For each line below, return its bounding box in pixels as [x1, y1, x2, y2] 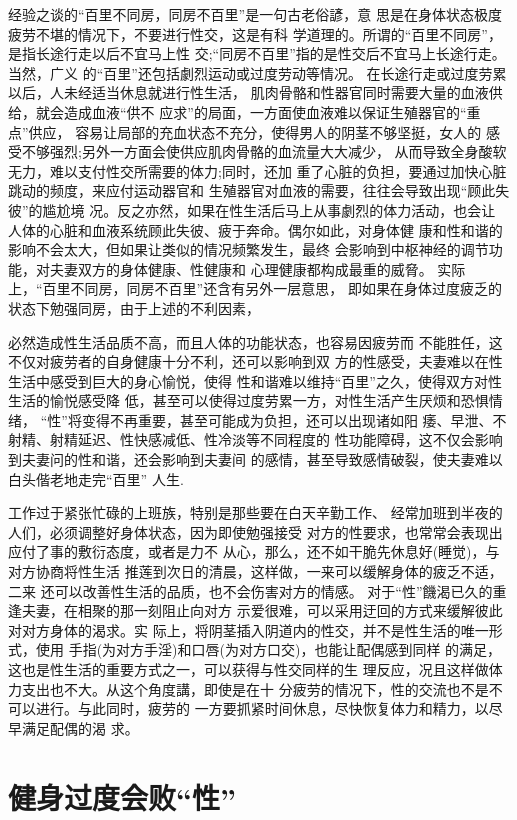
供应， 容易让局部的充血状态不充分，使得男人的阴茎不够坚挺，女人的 [28, 121, 482, 142]
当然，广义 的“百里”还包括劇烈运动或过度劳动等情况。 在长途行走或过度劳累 [8, 62, 507, 83]
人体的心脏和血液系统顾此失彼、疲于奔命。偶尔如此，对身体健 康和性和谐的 [8, 219, 503, 240]
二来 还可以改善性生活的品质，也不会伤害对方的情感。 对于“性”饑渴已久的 [8, 580, 493, 601]
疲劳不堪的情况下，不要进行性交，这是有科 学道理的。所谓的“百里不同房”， [8, 23, 502, 44]
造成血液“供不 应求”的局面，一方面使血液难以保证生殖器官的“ [63, 101, 467, 122]
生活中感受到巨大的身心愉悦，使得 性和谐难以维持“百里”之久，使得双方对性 [8, 370, 502, 391]
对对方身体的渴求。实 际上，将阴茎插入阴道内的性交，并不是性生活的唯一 [8, 619, 489, 640]
